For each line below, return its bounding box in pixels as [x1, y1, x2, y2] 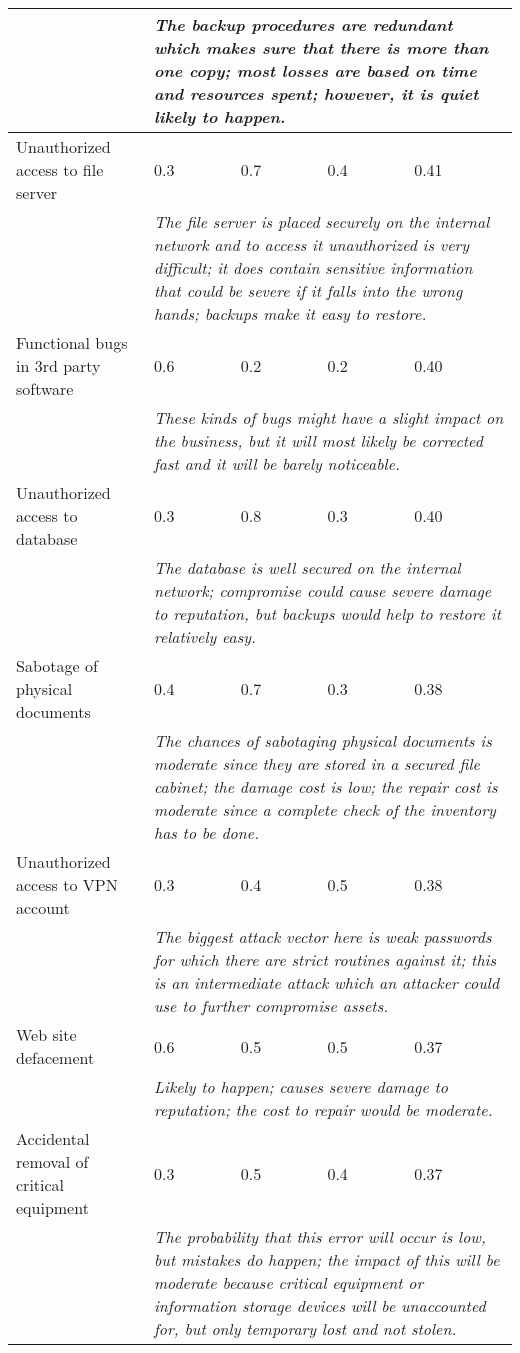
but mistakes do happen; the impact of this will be [153, 1248, 500, 1271]
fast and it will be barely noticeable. [153, 452, 400, 475]
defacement [16, 1046, 95, 1069]
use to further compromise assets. [153, 994, 389, 1017]
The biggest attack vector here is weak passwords [153, 925, 492, 948]
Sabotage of [16, 654, 98, 677]
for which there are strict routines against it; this [153, 948, 497, 971]
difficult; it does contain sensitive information [153, 256, 473, 279]
